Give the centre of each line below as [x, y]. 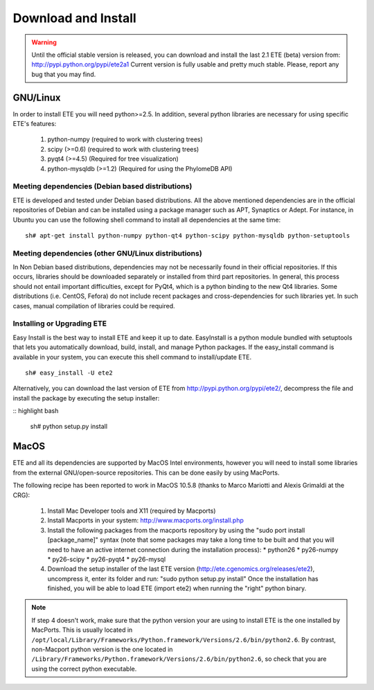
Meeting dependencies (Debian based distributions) [103, 186]
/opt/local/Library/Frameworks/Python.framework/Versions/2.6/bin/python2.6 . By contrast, [184, 639]
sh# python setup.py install [69, 427]
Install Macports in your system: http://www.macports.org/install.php [145, 520]
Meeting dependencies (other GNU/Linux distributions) [107, 253]
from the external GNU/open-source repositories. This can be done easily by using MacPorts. [146, 472]
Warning [44, 42]
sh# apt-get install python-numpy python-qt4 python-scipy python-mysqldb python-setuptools [188, 235]
